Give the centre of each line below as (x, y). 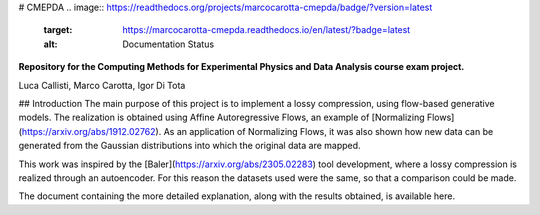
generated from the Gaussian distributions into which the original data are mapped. (189, 146)
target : (58, 30)
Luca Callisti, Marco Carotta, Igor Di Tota (102, 85)
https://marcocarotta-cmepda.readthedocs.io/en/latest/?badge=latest (266, 30)
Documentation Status (168, 44)
